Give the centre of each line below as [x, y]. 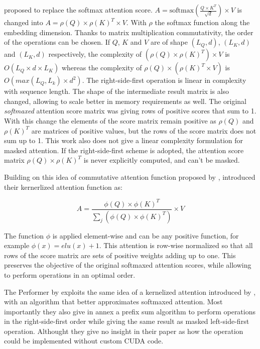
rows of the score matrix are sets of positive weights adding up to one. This [120, 255]
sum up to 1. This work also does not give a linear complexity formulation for [124, 140]
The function [24, 235]
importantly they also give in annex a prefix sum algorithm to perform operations [130, 311]
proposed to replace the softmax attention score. [78, 10]
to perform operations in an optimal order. [70, 274]
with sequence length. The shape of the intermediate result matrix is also [117, 91]
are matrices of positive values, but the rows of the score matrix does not [144, 130]
